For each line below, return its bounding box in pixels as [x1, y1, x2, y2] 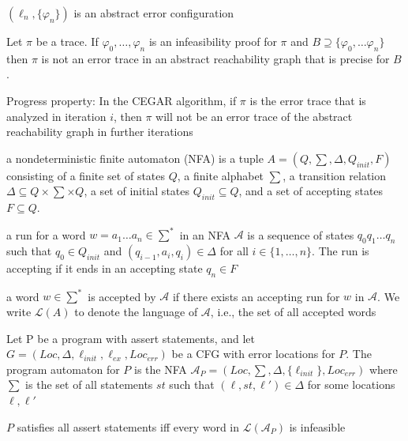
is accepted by [88, 288, 156, 304]
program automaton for [6, 360, 120, 377]
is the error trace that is [249, 92, 366, 108]
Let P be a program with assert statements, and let [6, 330, 255, 346]
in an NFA [179, 226, 231, 243]
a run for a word [6, 226, 86, 243]
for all [219, 243, 249, 259]
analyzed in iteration [6, 107, 107, 124]
